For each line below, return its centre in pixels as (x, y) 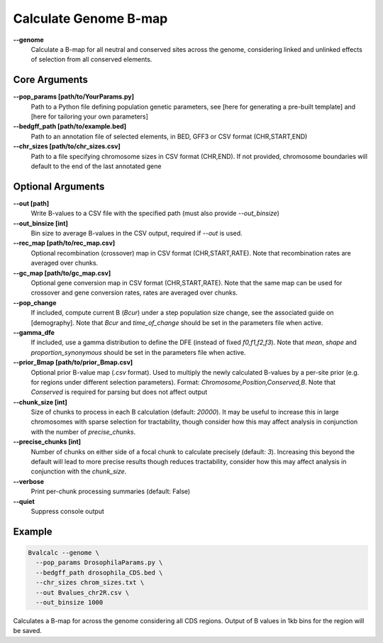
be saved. (28, 631)
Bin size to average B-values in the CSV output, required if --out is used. (137, 233)
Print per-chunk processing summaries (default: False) (111, 491)
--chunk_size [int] (40, 402)
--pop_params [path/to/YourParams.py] (74, 97)
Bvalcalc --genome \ (63, 553)
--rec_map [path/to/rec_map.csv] (64, 243)
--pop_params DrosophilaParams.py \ (99, 563)
